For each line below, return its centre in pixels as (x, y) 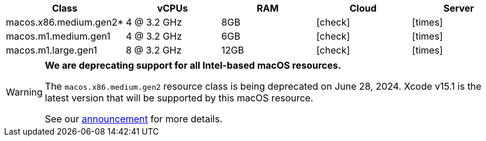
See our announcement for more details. (134, 119)
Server (459, 8)
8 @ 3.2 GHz (154, 50)
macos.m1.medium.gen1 (58, 36)
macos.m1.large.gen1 (52, 50)
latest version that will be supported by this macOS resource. (179, 98)
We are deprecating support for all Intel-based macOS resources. (193, 65)
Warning (24, 92)
